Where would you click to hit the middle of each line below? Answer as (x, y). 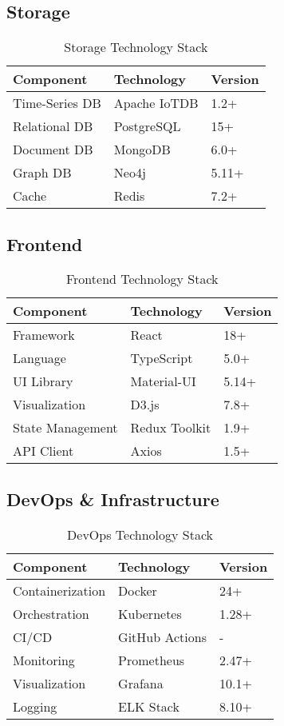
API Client (43, 451)
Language (39, 358)
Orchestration (51, 613)
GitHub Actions (162, 636)
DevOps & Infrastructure (113, 499)
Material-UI (163, 381)
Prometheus (152, 660)
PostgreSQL (147, 126)
